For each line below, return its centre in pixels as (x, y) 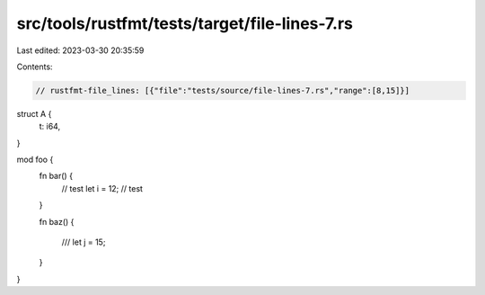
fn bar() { (56, 176)
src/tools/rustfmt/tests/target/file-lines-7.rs (185, 23)
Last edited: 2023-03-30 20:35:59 (80, 50)
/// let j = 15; (84, 242)
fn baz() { (57, 221)
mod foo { (35, 160)
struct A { (34, 113)
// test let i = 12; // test (102, 188)
